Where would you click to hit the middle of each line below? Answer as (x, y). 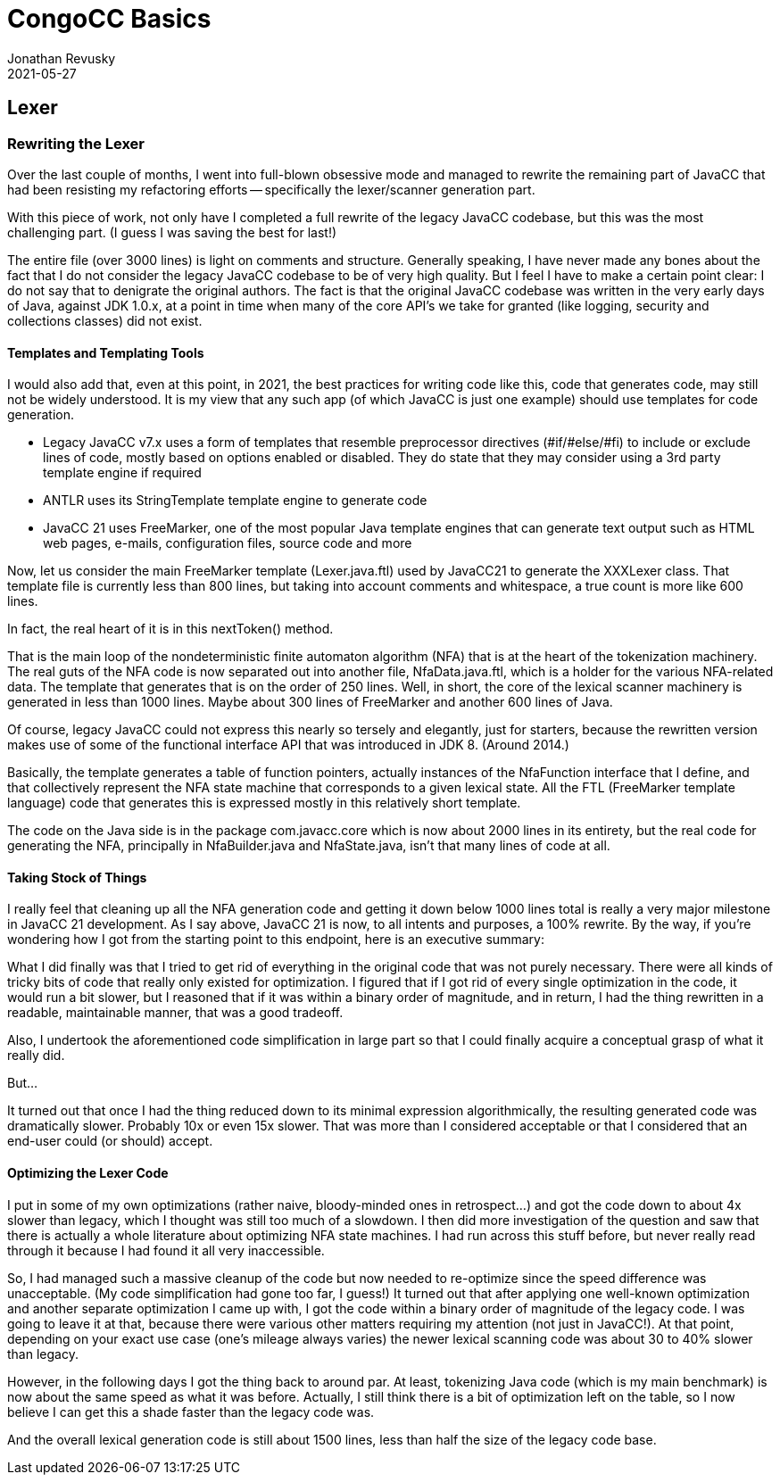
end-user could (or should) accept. (110, 1141)
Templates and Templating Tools (106, 352)
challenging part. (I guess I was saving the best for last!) (172, 232)
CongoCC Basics (109, 19)
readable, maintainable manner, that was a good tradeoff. (175, 1013)
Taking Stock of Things (77, 877)
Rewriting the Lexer (76, 143)
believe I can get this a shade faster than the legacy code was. (191, 1412)
